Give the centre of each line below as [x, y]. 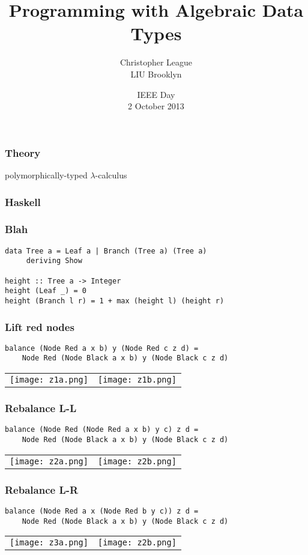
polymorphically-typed [46, 174]
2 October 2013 [156, 106]
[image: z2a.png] [49, 461]
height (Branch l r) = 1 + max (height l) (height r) [115, 301]
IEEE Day [156, 94]
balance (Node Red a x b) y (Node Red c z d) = [102, 348]
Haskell [23, 202]
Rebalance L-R [42, 489]
